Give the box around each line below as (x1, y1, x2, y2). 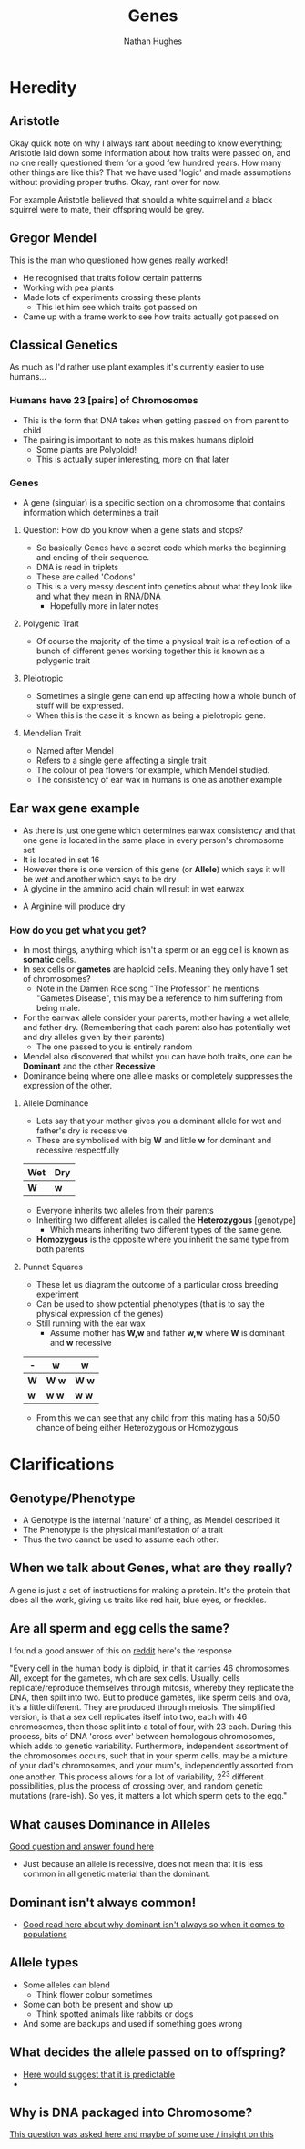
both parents (36, 1244, 85, 1255)
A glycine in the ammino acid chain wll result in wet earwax (22, 882, 245, 894)
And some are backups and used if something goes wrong (22, 2018, 243, 2029)
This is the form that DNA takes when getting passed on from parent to (22, 414, 290, 425)
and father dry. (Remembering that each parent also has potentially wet (22, 1022, 290, 1033)
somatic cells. (22, 955, 76, 965)
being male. (36, 1003, 81, 1014)
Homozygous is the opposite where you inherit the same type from (36, 1234, 290, 1246)
